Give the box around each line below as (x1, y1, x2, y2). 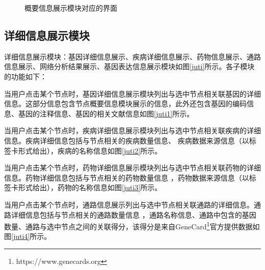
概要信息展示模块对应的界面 (24, 3, 117, 13)
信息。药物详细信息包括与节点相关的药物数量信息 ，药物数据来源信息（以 (4, 172, 249, 183)
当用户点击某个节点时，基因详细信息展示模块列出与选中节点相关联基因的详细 (4, 88, 261, 99)
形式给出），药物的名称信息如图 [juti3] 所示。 (18, 182, 162, 193)
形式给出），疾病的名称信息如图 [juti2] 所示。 (18, 145, 162, 156)
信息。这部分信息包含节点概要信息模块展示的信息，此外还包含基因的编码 (4, 98, 247, 109)
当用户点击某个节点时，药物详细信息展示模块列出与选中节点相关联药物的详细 (4, 162, 261, 173)
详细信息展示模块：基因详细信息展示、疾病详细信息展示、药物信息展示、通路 (4, 51, 261, 62)
